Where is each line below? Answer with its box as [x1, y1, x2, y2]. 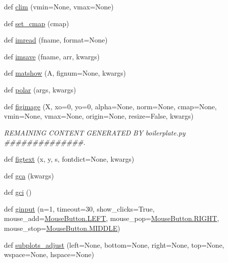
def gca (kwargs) [4, 170, 54, 180]
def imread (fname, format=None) [4, 35, 108, 45]
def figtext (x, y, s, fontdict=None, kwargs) [4, 153, 135, 164]
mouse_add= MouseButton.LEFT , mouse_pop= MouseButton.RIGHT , [4, 213, 219, 223]
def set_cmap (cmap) [4, 18, 69, 28]
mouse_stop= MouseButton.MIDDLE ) [4, 222, 120, 233]
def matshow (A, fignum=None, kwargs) [4, 68, 126, 78]
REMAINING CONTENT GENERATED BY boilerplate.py [4, 127, 185, 137]
